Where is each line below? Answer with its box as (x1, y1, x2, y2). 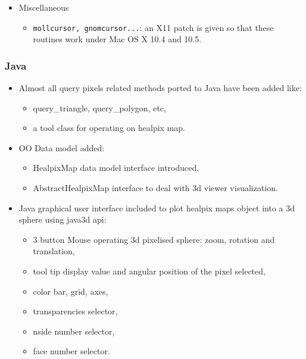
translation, (33, 245, 75, 257)
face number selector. (33, 345, 110, 357)
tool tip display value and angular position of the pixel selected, (33, 265, 266, 277)
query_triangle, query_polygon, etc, (33, 101, 166, 114)
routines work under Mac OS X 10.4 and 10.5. (33, 33, 202, 45)
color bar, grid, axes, (33, 285, 108, 297)
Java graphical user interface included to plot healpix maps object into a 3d (18, 201, 295, 214)
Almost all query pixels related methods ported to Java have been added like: (18, 82, 302, 94)
